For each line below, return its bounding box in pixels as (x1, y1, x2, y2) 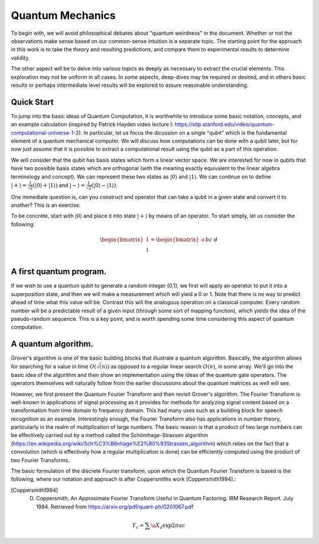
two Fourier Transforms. (11, 457, 70, 464)
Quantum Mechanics (11, 9, 116, 22)
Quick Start (11, 97, 54, 107)
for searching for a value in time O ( (11, 363, 97, 370)
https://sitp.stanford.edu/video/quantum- (174, 121, 275, 128)
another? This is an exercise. (11, 201, 81, 209)
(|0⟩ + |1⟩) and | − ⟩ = (32, 181, 86, 188)
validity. (11, 54, 30, 61)
